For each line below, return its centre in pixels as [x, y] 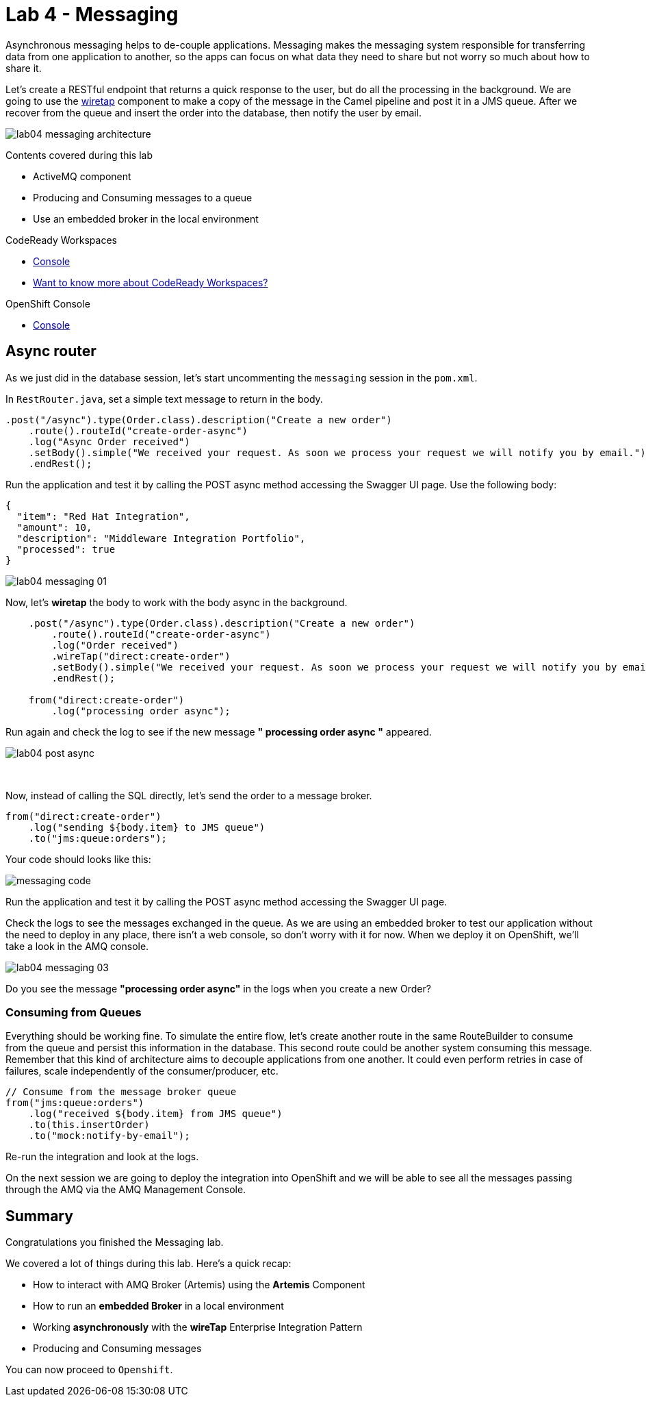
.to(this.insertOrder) [89, 1125]
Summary [39, 1216]
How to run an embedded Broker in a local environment [158, 1306]
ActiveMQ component [82, 176]
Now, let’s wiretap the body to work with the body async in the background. [177, 602]
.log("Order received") [115, 645]
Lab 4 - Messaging [92, 14]
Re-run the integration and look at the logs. [102, 1157]
